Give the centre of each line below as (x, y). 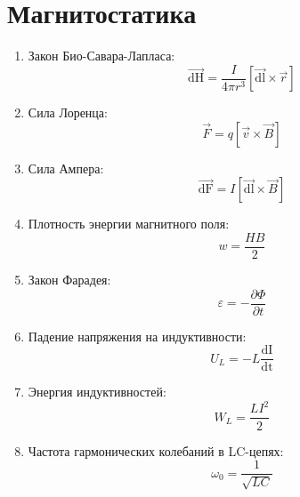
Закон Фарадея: (69, 280)
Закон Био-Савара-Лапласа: (101, 56)
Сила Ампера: (66, 168)
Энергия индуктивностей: (97, 392)
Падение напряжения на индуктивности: (137, 336)
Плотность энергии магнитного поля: (129, 224)
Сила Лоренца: (68, 112)
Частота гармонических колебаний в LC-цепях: (156, 450)
